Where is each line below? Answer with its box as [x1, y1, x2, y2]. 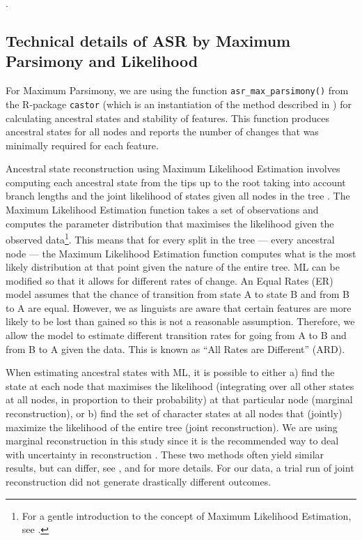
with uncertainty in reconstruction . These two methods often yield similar [6, 447, 324, 461]
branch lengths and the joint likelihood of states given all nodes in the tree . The [6, 188, 350, 203]
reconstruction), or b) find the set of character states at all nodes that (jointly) [6, 406, 343, 421]
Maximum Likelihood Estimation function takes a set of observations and [6, 202, 319, 217]
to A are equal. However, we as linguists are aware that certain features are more [6, 300, 352, 315]
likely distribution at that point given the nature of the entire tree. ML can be [6, 260, 340, 274]
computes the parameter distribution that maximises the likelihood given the [6, 216, 334, 230]
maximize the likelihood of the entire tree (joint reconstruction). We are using [6, 419, 338, 434]
